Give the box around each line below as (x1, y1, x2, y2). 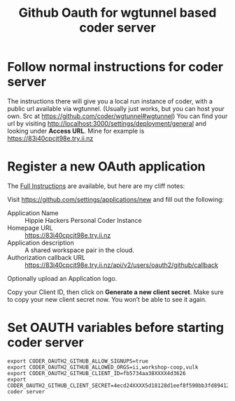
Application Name (7, 208, 59, 217)
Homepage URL (7, 224, 53, 232)
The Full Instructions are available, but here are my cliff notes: (7, 182, 185, 190)
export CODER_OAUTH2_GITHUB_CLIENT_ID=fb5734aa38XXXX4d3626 (7, 370, 187, 377)
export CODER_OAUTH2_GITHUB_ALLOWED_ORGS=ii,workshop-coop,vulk (7, 363, 199, 371)
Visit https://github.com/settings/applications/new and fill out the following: (7, 195, 225, 203)
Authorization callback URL (7, 253, 86, 261)
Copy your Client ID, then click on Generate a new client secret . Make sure (7, 288, 224, 296)
